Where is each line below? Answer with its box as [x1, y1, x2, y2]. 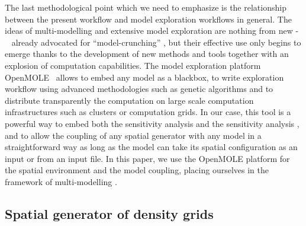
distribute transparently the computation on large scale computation [5, 94, 254, 106]
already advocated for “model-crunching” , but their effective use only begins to [11, 36, 301, 48]
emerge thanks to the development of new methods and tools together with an [5, 47, 289, 60]
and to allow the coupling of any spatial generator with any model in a [5, 129, 262, 141]
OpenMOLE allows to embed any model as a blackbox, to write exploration [5, 71, 284, 83]
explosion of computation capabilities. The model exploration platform [5, 59, 261, 71]
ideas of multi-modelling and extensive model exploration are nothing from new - [5, 24, 299, 37]
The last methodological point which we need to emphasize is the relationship [5, 1, 286, 13]
